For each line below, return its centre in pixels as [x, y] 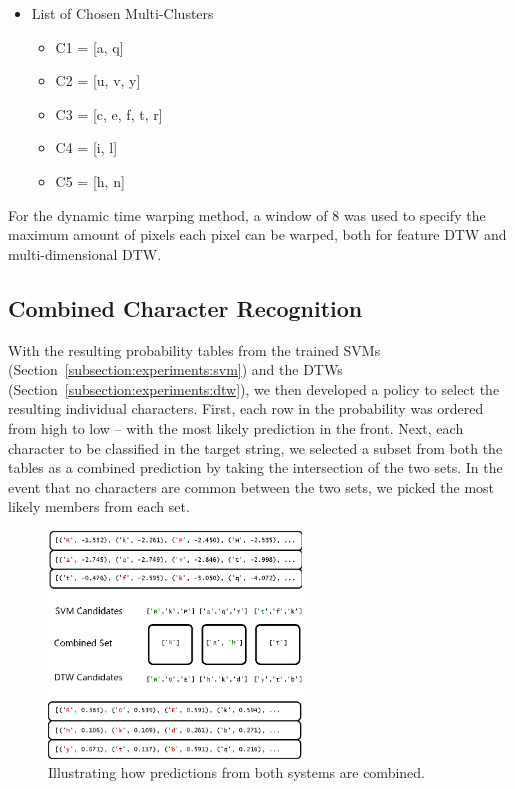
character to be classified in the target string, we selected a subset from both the [255, 447]
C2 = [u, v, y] [98, 80]
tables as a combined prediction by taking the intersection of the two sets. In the [255, 467]
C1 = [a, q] [89, 46]
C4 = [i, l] [86, 147]
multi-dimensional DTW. [85, 253]
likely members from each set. [99, 506]
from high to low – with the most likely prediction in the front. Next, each [236, 427]
